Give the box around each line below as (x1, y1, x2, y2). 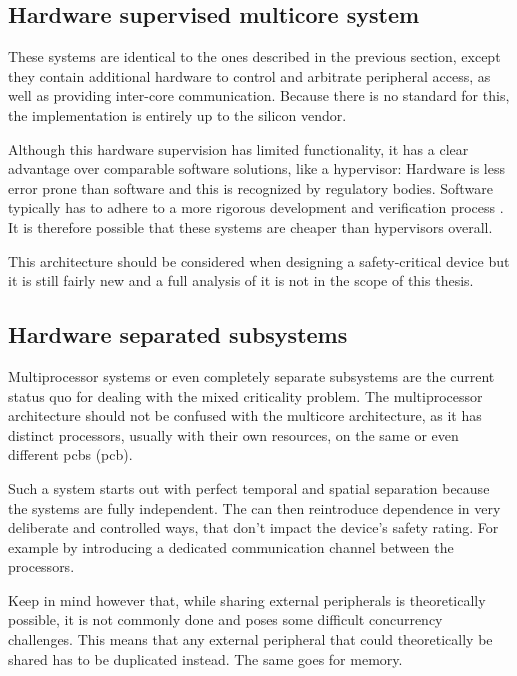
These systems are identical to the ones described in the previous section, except (8, 46, 501, 67)
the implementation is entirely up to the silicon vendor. (8, 104, 347, 125)
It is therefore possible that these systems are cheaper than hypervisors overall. (8, 216, 493, 237)
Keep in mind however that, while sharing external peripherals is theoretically (8, 589, 486, 610)
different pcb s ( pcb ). (8, 444, 133, 465)
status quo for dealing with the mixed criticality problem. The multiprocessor (8, 385, 483, 406)
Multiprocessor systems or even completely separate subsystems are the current (8, 365, 495, 386)
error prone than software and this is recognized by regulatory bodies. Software (8, 177, 493, 198)
